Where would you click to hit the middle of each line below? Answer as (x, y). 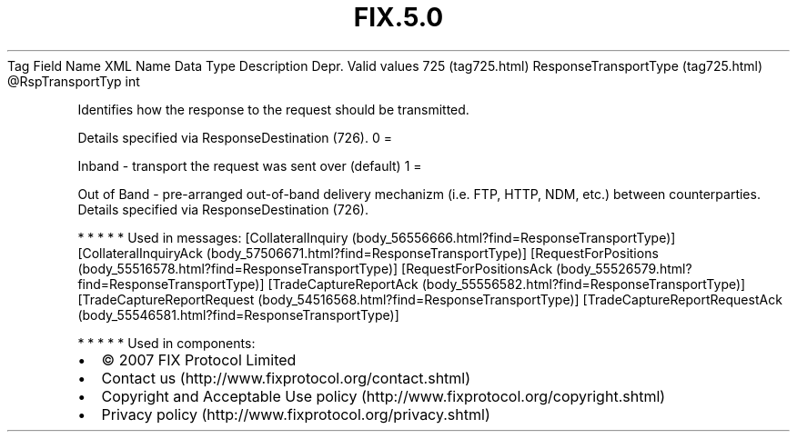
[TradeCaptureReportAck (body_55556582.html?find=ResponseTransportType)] (507, 284)
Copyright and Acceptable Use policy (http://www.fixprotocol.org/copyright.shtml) (383, 396)
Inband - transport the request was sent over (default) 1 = (250, 165)
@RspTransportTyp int (74, 81)
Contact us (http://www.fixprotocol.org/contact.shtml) (286, 378)
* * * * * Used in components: (166, 343)
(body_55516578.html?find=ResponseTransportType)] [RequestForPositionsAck (315, 268)
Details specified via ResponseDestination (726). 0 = (235, 137)
